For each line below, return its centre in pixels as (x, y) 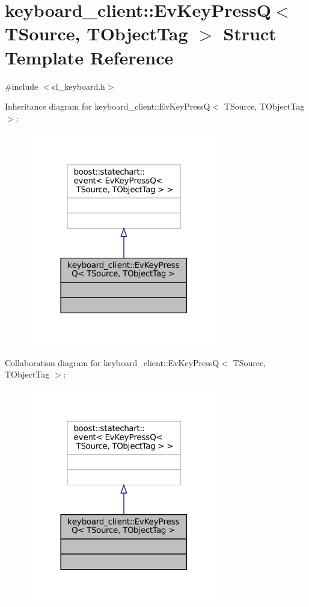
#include (22, 86)
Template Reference (89, 57)
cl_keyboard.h (78, 86)
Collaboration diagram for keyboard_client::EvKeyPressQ (112, 362)
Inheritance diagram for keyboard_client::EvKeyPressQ (108, 106)
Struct (250, 33)
